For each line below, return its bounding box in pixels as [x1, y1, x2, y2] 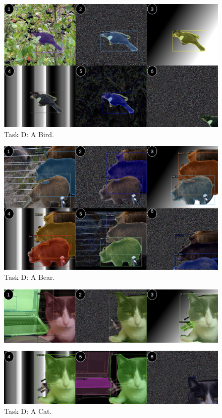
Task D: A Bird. [4, 129, 54, 139]
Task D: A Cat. [4, 406, 52, 416]
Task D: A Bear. [4, 271, 55, 282]
